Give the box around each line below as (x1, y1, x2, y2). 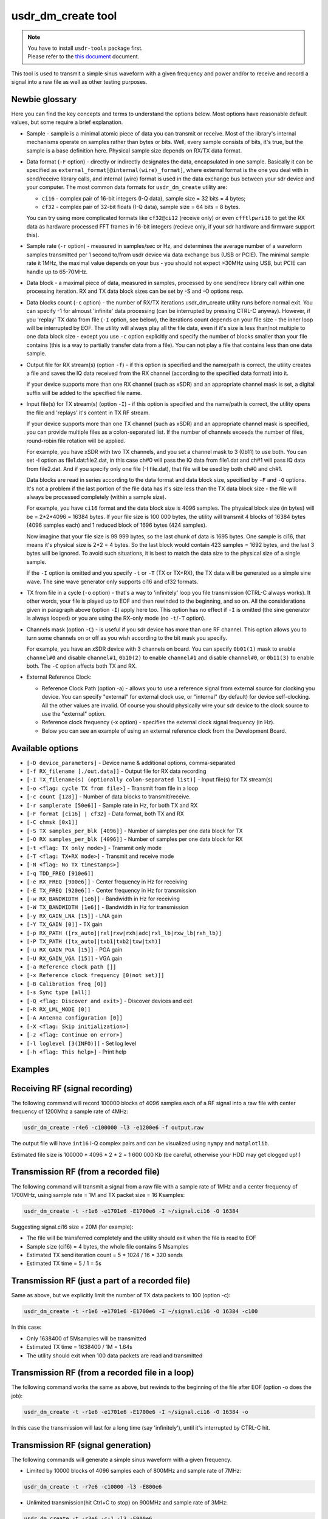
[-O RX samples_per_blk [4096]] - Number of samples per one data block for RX (26, 835, 243, 843)
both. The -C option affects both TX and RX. (26, 662, 137, 670)
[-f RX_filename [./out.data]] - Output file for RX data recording (26, 767, 207, 775)
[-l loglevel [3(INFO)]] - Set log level (26, 1040, 137, 1047)
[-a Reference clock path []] (26, 964, 117, 970)
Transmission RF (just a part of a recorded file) (11, 1276, 191, 1286)
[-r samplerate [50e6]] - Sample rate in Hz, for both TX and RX (26, 801, 198, 809)
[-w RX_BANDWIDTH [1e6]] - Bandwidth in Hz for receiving (26, 895, 180, 902)
